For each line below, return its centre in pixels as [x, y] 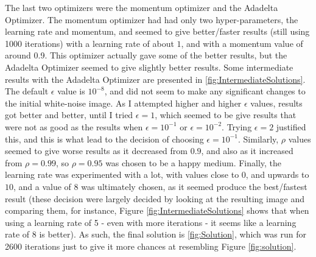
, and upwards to [277, 174]
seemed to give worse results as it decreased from [96, 151]
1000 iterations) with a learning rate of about [90, 43]
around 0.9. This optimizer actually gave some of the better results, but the [146, 55]
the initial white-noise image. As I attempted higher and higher [123, 103]
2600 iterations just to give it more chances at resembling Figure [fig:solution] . [151, 246]
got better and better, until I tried [69, 115]
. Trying [237, 126]
